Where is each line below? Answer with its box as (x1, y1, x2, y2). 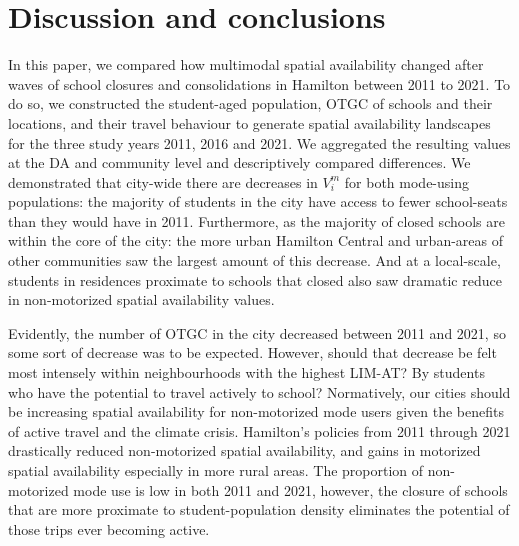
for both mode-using (344, 171, 469, 192)
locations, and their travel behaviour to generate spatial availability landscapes (8, 112, 491, 133)
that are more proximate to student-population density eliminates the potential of (8, 499, 510, 520)
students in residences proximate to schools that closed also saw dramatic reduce (8, 269, 502, 290)
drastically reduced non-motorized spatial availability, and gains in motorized (8, 440, 481, 461)
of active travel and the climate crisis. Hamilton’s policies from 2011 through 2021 (8, 420, 511, 441)
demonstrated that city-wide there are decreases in (8, 171, 318, 192)
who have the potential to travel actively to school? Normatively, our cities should (8, 381, 511, 402)
